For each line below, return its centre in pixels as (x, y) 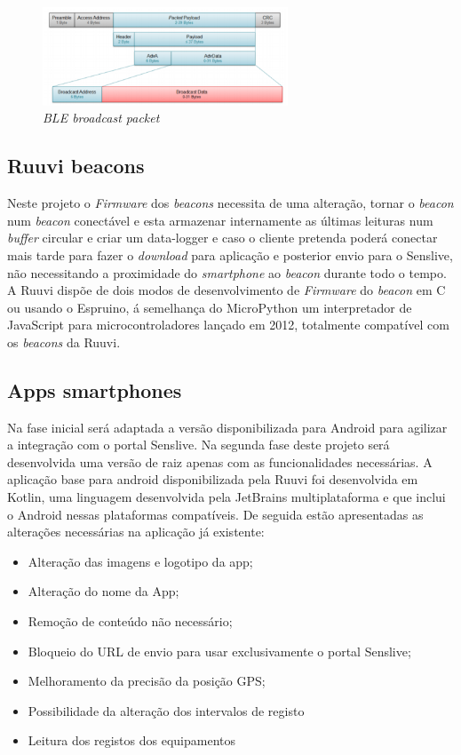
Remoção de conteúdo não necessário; (130, 621)
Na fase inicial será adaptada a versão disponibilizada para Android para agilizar (227, 427)
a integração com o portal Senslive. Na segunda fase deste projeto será (199, 445)
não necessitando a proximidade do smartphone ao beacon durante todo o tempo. (227, 272)
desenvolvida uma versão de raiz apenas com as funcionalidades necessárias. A (220, 461)
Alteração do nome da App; (103, 591)
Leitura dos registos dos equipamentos (131, 740)
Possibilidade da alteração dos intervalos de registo (166, 710)
